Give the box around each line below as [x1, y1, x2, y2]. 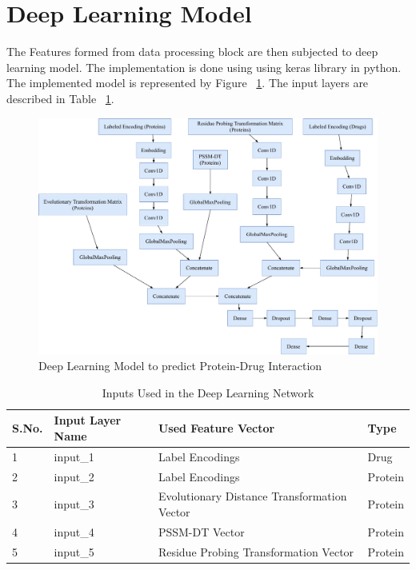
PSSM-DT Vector [158, 523, 245, 540]
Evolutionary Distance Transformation [158, 488, 347, 504]
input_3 [54, 496, 94, 512]
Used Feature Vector [158, 420, 275, 436]
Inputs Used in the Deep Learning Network [102, 384, 314, 401]
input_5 [54, 543, 94, 560]
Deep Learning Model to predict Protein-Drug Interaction [38, 357, 322, 374]
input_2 [54, 468, 94, 484]
